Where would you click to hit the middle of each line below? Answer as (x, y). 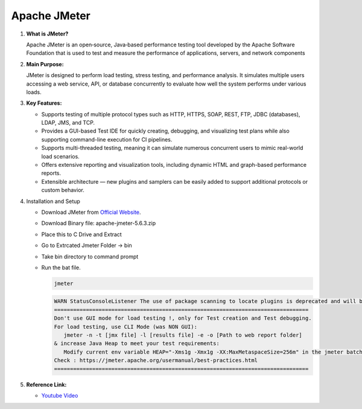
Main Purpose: (45, 64)
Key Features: (44, 103)
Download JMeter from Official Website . (91, 212)
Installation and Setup (53, 201)
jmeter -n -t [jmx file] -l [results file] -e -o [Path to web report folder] (183, 335)
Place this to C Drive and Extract (81, 234)
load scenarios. (60, 156)
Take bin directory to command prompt (90, 257)
